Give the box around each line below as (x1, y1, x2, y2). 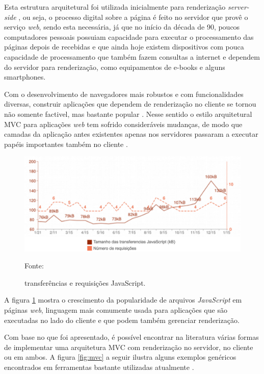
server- (227, 2, 249, 12)
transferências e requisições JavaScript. (24, 277, 146, 288)
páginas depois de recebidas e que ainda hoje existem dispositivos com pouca (4, 41, 244, 52)
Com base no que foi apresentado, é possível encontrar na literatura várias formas (4, 332, 259, 342)
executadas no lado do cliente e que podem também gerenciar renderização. (4, 314, 240, 325)
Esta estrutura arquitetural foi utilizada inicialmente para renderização (4, 2, 226, 12)
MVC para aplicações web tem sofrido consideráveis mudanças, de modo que (4, 118, 243, 129)
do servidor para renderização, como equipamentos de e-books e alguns (4, 61, 225, 72)
